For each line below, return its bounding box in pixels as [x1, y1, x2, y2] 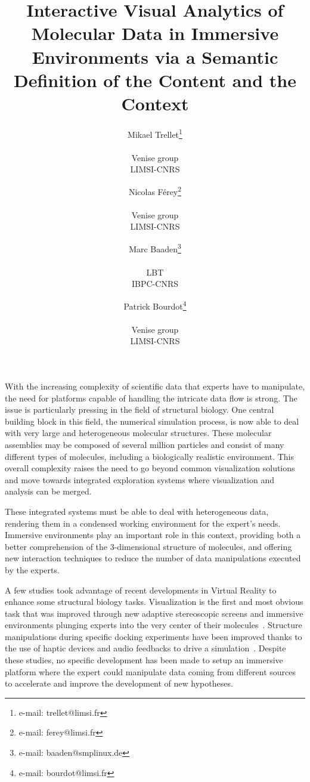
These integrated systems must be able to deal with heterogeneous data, [5, 505, 269, 517]
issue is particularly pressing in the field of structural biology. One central [5, 403, 274, 416]
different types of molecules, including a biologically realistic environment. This [5, 450, 294, 462]
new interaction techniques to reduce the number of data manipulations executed [5, 552, 301, 564]
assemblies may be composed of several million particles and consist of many [5, 438, 284, 450]
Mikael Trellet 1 [128, 126, 182, 140]
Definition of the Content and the [13, 67, 297, 92]
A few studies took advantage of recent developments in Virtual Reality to [5, 583, 277, 596]
